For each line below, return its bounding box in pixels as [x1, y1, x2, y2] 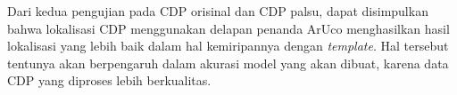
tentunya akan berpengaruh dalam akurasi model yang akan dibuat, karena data [7, 53, 449, 72]
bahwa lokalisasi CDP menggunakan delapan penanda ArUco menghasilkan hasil [7, 19, 450, 37]
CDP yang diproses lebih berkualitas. [7, 71, 212, 90]
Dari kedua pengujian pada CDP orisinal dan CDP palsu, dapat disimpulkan [7, 2, 428, 20]
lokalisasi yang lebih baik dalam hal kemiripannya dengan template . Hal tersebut [7, 36, 449, 55]
